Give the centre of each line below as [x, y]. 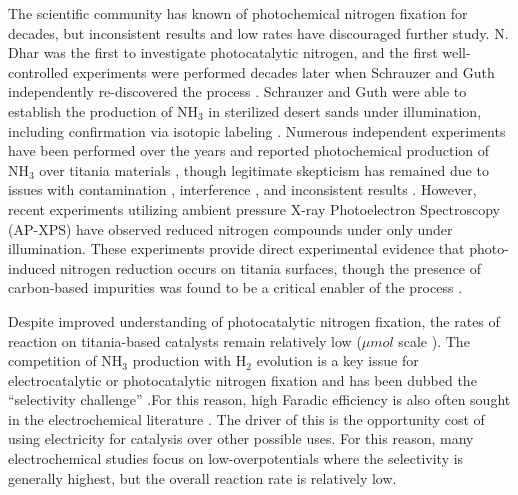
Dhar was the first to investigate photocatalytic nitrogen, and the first [223, 52]
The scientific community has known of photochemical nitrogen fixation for [238, 13]
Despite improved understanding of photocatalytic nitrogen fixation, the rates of [254, 320]
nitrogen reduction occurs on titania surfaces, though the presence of [271, 267]
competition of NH [65, 360]
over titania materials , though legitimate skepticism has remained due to [264, 169]
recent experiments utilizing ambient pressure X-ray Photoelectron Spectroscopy [254, 208]
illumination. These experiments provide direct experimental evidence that [236, 248]
